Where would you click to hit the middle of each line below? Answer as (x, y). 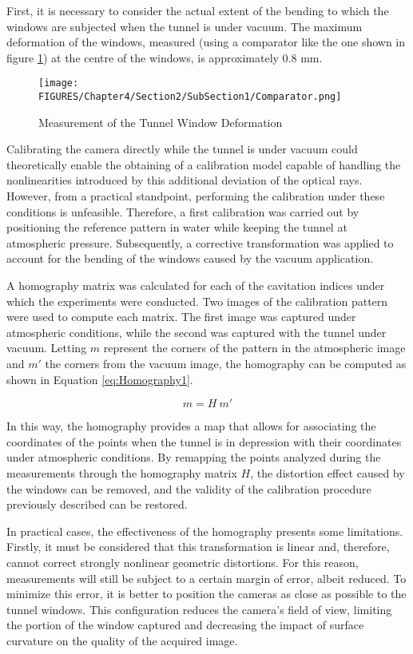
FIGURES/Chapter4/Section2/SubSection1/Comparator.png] (190, 97)
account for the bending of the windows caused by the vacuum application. (190, 258)
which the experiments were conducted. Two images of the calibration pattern (197, 301)
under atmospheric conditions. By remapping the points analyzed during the (194, 457)
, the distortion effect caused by (328, 472)
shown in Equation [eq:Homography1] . (100, 379)
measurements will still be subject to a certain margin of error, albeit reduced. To (206, 578)
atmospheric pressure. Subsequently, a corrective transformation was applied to (200, 242)
